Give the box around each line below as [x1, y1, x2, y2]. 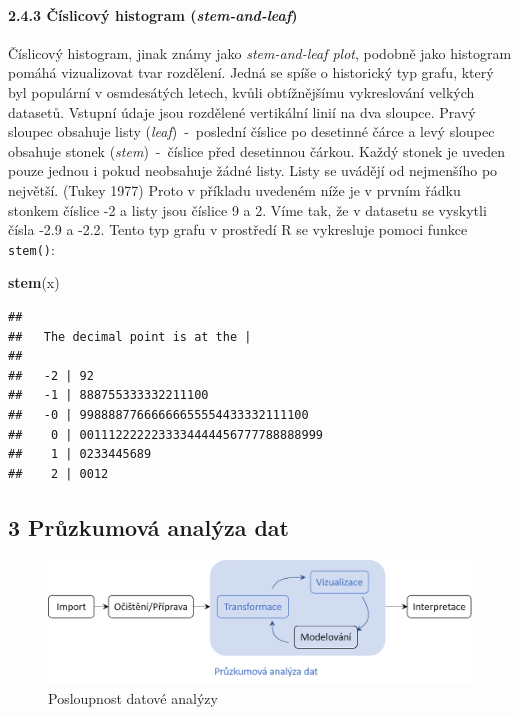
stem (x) [8, 272, 60, 293]
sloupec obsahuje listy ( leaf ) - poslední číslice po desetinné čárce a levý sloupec [8, 121, 495, 142]
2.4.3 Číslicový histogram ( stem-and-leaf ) [8, 4, 298, 25]
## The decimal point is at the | [8, 329, 252, 344]
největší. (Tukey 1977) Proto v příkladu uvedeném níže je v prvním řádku [8, 179, 461, 200]
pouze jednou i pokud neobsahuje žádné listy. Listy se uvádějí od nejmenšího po [8, 160, 498, 181]
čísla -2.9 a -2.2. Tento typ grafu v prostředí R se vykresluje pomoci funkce [8, 219, 468, 240]
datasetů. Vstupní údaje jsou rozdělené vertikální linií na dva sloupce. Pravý [8, 101, 476, 122]
